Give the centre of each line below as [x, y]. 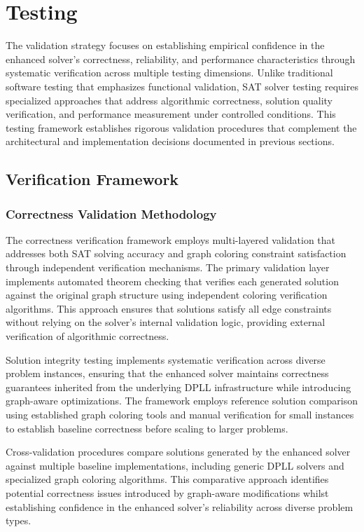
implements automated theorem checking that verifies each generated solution [172, 281]
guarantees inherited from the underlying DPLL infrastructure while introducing [178, 387]
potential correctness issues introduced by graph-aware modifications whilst [167, 492]
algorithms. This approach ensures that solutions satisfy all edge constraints [169, 308]
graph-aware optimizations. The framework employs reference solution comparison [182, 401]
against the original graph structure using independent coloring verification [167, 295]
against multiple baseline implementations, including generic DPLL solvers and [175, 465]
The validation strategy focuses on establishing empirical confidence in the [165, 45]
